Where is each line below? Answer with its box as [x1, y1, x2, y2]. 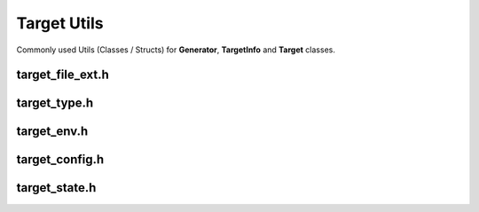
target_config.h [16, 152, 105, 168]
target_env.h [16, 124, 89, 139]
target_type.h [16, 96, 94, 111]
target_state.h [16, 180, 97, 195]
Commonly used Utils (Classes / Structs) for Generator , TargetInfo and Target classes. [16, 44, 336, 55]
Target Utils [16, 13, 104, 33]
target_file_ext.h [16, 67, 110, 82]
